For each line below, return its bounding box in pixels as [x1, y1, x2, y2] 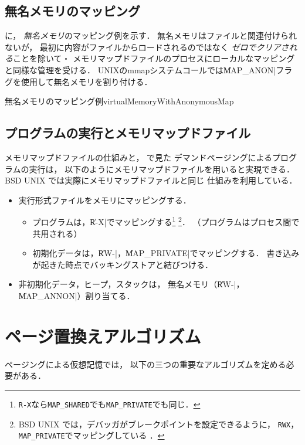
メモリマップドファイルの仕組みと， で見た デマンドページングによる [5, 151, 273, 163]
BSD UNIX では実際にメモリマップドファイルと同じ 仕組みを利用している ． [5, 174, 297, 186]
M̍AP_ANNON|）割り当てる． [18, 289, 135, 301]
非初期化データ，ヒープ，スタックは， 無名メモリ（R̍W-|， [18, 278, 245, 290]
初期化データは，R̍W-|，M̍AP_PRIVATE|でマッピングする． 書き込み [32, 247, 300, 259]
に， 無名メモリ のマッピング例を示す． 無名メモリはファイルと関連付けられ [5, 29, 297, 42]
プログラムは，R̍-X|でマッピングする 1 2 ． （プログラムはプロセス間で [32, 214, 300, 227]
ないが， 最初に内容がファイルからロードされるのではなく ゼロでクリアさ [5, 40, 289, 53]
